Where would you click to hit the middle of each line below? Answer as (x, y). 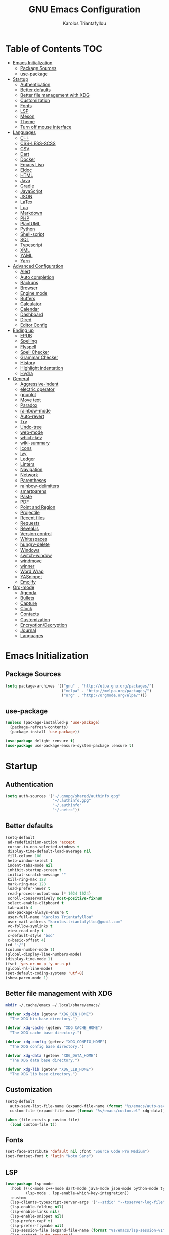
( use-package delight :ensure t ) (40, 741)
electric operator (37, 389)
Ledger (27, 459)
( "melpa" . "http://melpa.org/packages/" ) (106, 691)
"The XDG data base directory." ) (45, 1060)
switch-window (36, 555)
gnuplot (28, 394)
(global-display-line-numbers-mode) (44, 954)
